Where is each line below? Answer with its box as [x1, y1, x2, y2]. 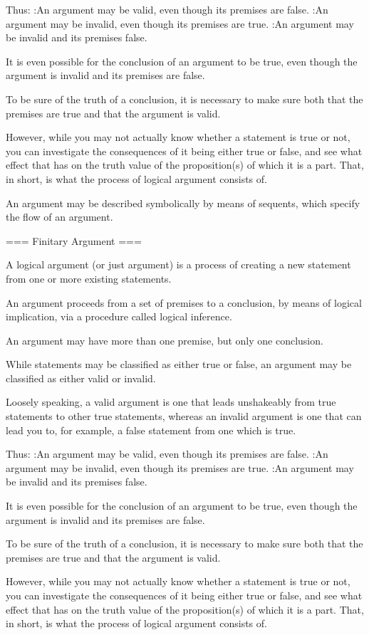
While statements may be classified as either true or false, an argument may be [6, 357, 352, 372]
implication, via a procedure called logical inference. [6, 309, 232, 324]
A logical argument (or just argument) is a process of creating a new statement [6, 257, 351, 272]
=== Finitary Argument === [6, 233, 142, 248]
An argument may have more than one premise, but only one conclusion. [6, 332, 323, 347]
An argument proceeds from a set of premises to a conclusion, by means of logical [6, 295, 362, 310]
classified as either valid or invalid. [6, 370, 156, 385]
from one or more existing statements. [6, 271, 172, 285]
